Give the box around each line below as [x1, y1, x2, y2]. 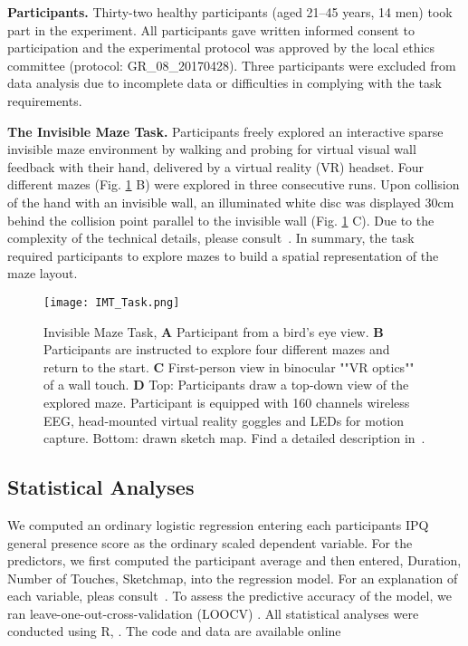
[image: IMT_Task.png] [43, 295, 180, 309]
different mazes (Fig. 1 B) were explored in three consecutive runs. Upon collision [7, 175, 460, 194]
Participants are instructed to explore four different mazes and [43, 340, 390, 359]
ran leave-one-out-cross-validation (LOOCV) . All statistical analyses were [7, 603, 419, 622]
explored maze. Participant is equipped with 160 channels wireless [43, 392, 410, 411]
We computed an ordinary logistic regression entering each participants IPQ [7, 515, 429, 534]
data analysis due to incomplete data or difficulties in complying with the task [7, 73, 442, 92]
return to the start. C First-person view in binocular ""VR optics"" [43, 357, 415, 376]
